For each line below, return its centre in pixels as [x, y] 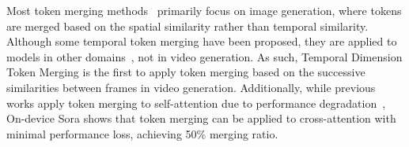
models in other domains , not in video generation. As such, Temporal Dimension [204, 56]
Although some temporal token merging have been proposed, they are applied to [202, 41]
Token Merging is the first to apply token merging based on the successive [186, 72]
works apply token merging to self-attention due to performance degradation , [196, 103]
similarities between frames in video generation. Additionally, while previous [191, 87]
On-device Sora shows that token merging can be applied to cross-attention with [201, 118]
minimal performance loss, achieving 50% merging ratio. [142, 133]
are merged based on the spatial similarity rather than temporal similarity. [187, 26]
